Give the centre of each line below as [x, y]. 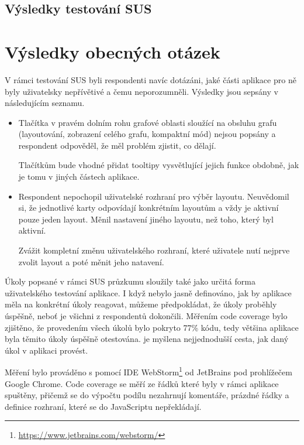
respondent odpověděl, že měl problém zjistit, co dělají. [117, 145]
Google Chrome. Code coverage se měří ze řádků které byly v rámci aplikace [142, 383]
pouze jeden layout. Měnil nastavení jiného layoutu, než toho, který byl [146, 219]
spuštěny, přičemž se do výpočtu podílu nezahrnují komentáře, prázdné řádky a [147, 395]
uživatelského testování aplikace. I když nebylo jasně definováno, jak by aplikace [148, 292]
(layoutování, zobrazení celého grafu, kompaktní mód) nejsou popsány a [147, 134]
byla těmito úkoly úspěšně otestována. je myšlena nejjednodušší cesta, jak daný [147, 339]
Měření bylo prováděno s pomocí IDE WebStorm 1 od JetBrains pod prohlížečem [148, 371]
